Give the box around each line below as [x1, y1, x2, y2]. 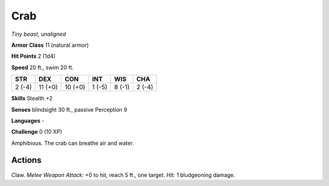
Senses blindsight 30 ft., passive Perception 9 [11, 106, 127, 113]
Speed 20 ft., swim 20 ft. [11, 64, 74, 71]
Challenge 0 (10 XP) [11, 128, 62, 136]
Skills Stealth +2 [11, 95, 53, 102]
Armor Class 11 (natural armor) [11, 41, 89, 49]
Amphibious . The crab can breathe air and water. [11, 139, 134, 146]
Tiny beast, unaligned [11, 30, 66, 38]
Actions [11, 155, 42, 165]
